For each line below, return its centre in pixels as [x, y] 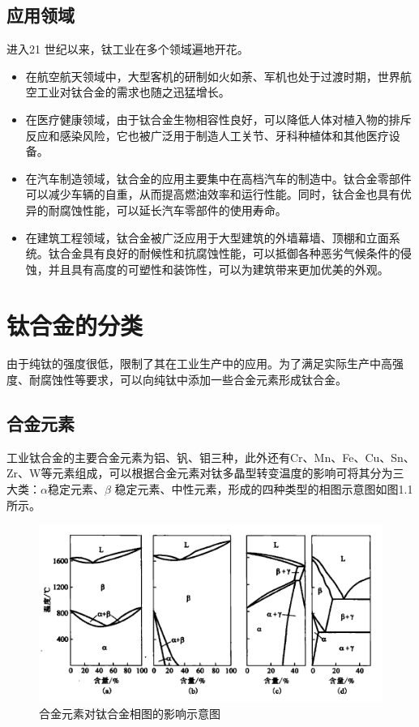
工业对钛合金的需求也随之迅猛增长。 [133, 92]
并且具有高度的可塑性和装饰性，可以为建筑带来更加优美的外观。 [218, 269]
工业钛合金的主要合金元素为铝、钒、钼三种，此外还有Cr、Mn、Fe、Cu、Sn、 [211, 457]
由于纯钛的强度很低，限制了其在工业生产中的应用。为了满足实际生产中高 [199, 363]
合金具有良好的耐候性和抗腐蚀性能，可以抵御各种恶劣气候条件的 [230, 253]
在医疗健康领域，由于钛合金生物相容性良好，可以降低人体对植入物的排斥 [218, 119]
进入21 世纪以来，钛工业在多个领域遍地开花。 [128, 49]
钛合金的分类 [75, 325]
